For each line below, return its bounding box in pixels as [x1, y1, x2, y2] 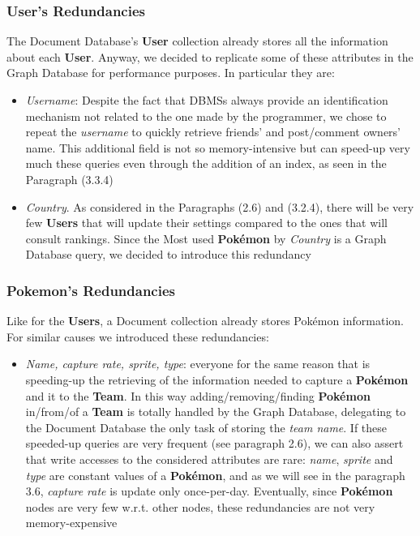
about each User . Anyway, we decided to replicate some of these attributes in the [6, 48, 414, 65]
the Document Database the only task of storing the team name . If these [25, 418, 388, 435]
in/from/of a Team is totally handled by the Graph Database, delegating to [25, 403, 406, 420]
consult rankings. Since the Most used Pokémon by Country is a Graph [25, 229, 387, 247]
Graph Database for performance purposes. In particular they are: [6, 64, 335, 81]
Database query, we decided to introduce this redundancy [25, 246, 311, 263]
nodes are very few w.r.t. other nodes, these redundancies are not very [25, 498, 375, 515]
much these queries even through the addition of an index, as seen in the [25, 155, 387, 172]
